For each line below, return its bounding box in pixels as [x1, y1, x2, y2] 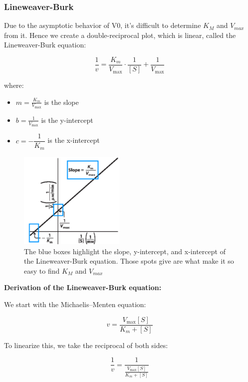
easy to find [24, 265, 60, 276]
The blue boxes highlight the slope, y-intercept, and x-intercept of [24, 246, 226, 256]
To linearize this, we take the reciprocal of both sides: [4, 340, 168, 350]
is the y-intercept [41, 114, 93, 125]
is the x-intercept [47, 135, 100, 145]
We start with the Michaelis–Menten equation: [4, 299, 146, 309]
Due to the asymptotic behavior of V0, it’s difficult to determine [4, 20, 201, 30]
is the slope [44, 96, 79, 107]
